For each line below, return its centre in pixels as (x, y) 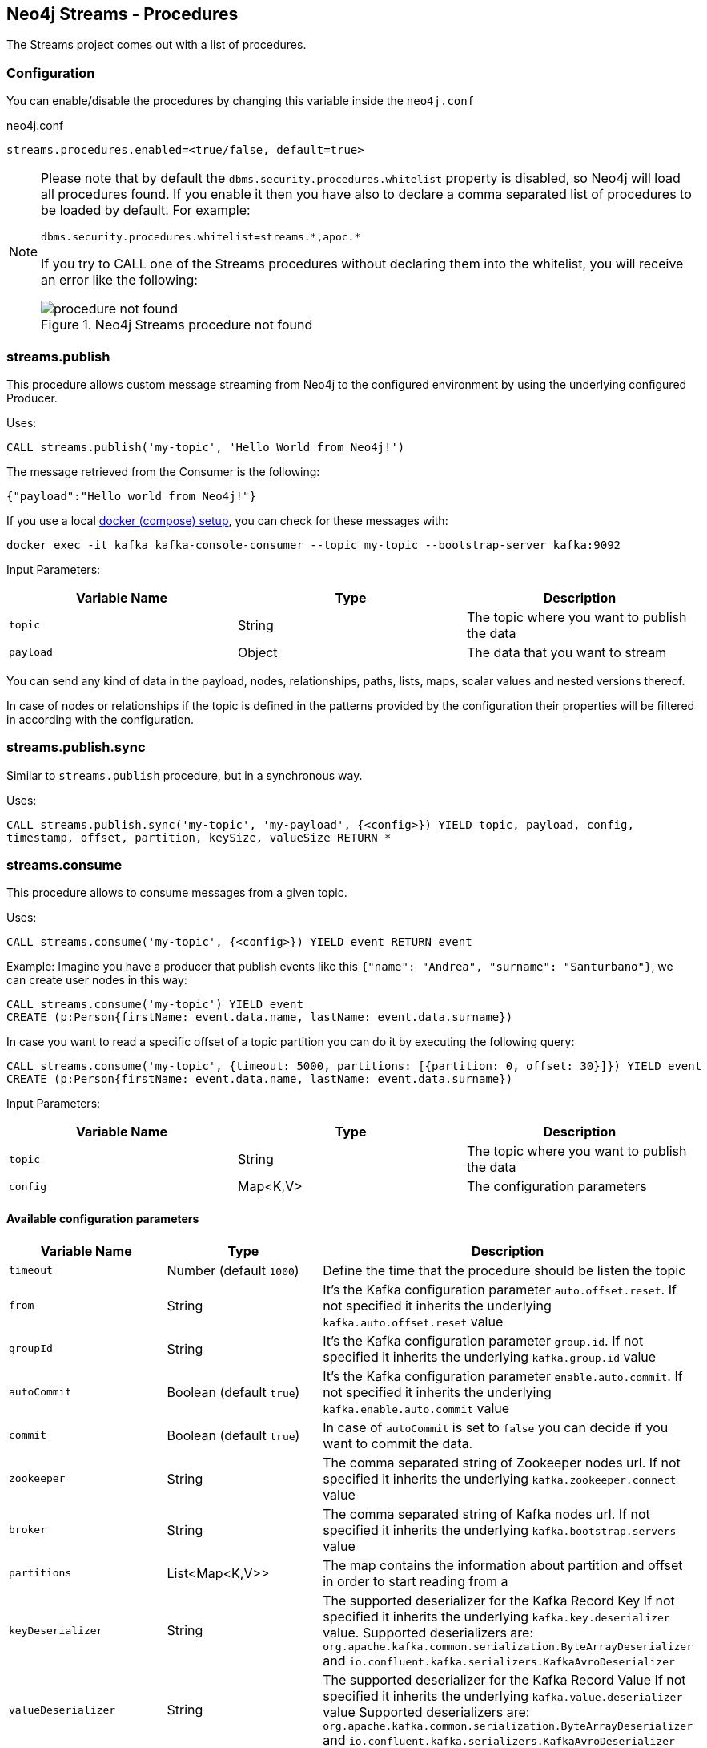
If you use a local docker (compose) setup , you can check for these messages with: (227, 520)
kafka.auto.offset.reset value (413, 1321)
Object (257, 652)
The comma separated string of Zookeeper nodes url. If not (502, 1462)
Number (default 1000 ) (233, 1270)
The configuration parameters (556, 1187)
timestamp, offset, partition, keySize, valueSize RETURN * (199, 837)
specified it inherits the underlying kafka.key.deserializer (496, 1616)
